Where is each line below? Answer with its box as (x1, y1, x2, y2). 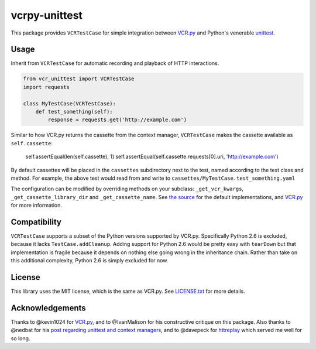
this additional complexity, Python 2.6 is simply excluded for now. (11, 257, 169, 264)
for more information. (11, 202, 63, 209)
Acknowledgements (11, 303, 86, 313)
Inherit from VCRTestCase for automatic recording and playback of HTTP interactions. (11, 60, 219, 67)
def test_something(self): (35, 108, 114, 115)
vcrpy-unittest (11, 9, 83, 22)
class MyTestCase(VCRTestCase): (23, 100, 116, 107)
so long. (11, 334, 30, 342)
